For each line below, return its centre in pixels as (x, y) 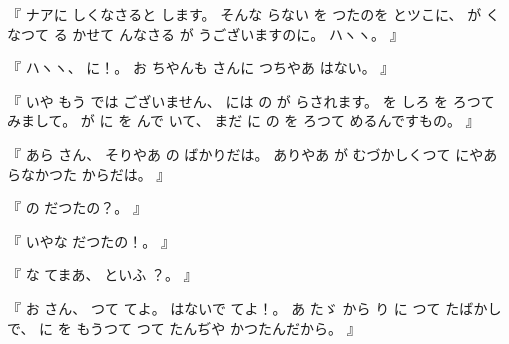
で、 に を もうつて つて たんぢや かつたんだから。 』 (184, 327)
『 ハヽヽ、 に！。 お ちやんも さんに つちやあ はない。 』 (201, 67)
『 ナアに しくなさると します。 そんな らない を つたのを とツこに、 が (244, 14)
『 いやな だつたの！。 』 (91, 240)
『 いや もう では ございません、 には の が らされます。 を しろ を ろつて (251, 100)
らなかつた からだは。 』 (89, 173)
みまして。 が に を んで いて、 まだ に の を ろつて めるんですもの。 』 (243, 120)
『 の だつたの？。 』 (77, 207)
